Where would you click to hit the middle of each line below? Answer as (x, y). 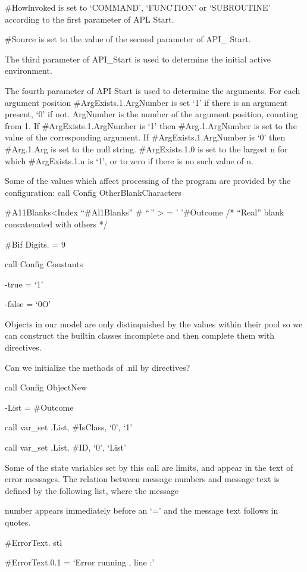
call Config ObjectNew (46, 387)
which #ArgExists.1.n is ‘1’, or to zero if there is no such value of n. (129, 160)
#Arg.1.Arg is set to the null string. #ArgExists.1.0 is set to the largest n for (146, 149)
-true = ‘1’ (24, 284)
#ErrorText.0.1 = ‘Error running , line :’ (80, 562)
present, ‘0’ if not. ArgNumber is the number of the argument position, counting (151, 114)
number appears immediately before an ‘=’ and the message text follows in (142, 510)
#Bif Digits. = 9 (35, 244)
